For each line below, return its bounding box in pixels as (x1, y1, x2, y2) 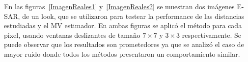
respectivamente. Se (182, 30, 242, 40)
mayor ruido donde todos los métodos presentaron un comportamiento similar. (4, 48, 240, 59)
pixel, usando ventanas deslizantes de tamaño (4, 30, 140, 40)
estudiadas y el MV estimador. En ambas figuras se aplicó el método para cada (4, 20, 242, 31)
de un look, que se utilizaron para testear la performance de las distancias (22, 11, 245, 21)
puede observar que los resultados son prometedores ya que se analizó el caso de (4, 39, 244, 49)
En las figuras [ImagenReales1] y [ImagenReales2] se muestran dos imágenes (4, 1, 235, 11)
